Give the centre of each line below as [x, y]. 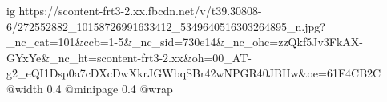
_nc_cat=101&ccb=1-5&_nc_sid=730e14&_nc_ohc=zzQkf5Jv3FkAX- [185, 42]
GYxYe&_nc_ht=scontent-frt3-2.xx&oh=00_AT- [129, 57]
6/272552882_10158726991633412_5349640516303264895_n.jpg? [166, 26]
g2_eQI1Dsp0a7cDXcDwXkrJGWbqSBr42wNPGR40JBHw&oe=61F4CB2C [194, 73]
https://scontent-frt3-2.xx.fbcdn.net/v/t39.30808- [140, 10]
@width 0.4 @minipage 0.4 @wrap [90, 88]
